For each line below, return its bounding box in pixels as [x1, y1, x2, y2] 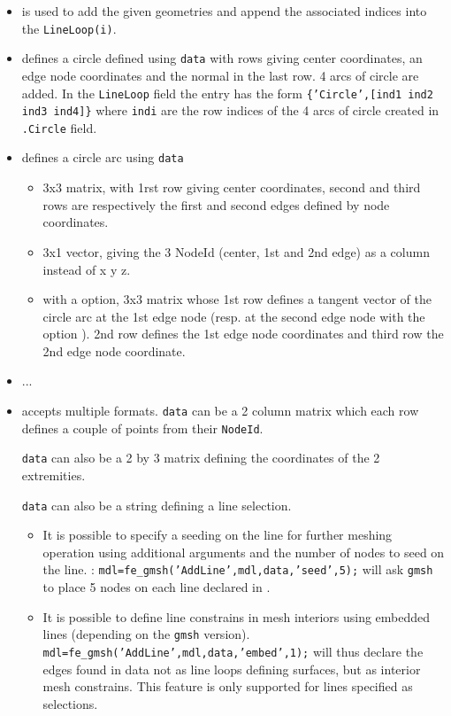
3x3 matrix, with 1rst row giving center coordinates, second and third [42, 178, 421, 197]
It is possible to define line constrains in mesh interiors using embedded [42, 607, 431, 626]
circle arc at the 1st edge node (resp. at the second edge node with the [42, 307, 425, 325]
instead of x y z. [42, 260, 131, 278]
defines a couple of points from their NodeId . [21, 418, 264, 437]
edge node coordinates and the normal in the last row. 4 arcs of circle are [21, 66, 419, 84]
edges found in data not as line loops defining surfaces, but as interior [42, 659, 421, 678]
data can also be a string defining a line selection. [21, 495, 292, 514]
